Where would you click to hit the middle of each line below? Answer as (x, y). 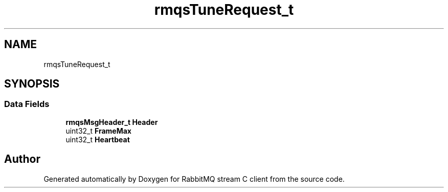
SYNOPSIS (32, 84)
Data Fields (27, 104)
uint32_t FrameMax (98, 131)
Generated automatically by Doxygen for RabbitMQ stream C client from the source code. (194, 179)
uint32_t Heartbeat (98, 139)
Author (22, 159)
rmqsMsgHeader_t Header (112, 122)
